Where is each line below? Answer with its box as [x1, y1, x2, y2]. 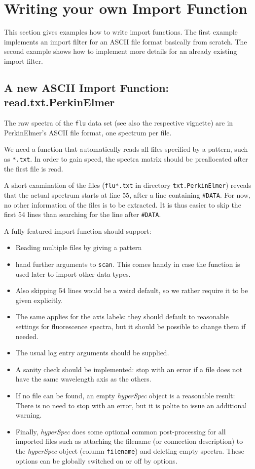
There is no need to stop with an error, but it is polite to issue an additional [15, 400, 247, 410]
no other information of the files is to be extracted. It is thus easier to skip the [4, 199, 241, 210]
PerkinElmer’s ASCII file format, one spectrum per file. [4, 127, 172, 137]
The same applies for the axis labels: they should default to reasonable [15, 311, 229, 322]
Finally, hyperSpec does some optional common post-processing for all [15, 426, 226, 436]
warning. [15, 410, 42, 420]
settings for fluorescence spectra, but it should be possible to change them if [15, 321, 246, 331]
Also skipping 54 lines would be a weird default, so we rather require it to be [15, 285, 248, 296]
